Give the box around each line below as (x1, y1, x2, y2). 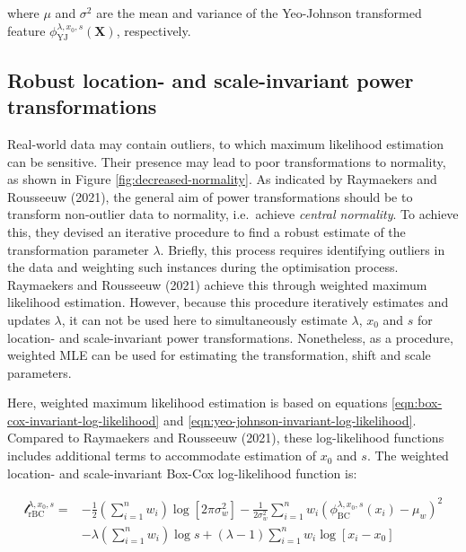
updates (7, 310, 50, 329)
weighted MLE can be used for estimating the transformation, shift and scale (7, 346, 431, 364)
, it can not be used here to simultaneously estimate (61, 310, 347, 329)
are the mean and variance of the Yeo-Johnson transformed (96, 4, 422, 22)
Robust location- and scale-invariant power (7, 66, 414, 93)
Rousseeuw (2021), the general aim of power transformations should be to (7, 187, 413, 206)
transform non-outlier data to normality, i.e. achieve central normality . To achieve (7, 205, 459, 223)
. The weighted (366, 446, 449, 465)
